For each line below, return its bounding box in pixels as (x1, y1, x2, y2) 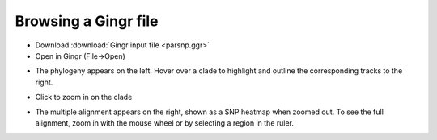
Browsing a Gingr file (15, 12, 159, 30)
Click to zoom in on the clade (35, 93, 133, 102)
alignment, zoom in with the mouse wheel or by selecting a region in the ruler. (35, 117, 295, 128)
